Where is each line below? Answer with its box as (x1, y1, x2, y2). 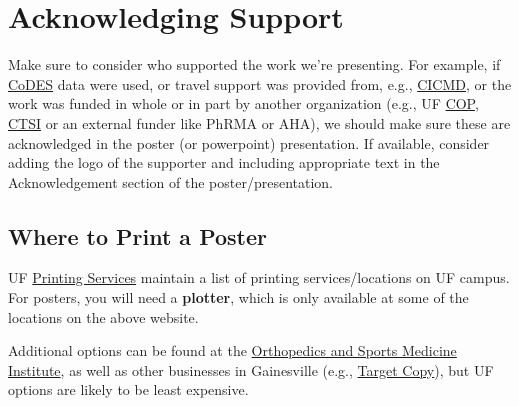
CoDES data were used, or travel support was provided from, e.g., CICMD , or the (8, 73, 512, 94)
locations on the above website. (8, 306, 199, 327)
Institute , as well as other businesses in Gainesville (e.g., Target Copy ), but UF (8, 359, 494, 380)
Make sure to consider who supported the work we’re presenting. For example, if (8, 54, 501, 75)
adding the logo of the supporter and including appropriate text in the (8, 152, 440, 173)
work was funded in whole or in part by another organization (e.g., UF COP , (8, 93, 479, 114)
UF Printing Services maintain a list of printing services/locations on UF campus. (8, 267, 510, 288)
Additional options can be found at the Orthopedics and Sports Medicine (8, 340, 457, 361)
